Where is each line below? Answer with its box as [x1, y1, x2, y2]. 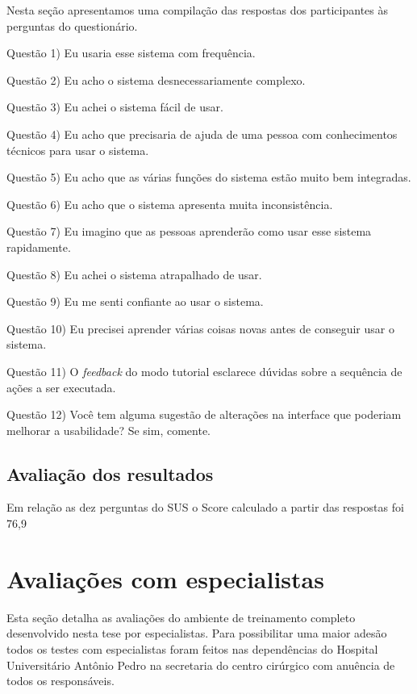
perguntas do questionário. [6, 17, 138, 34]
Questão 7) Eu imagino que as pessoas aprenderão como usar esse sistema [6, 223, 372, 240]
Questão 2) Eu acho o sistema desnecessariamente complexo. [6, 71, 306, 88]
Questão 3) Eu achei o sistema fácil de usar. [6, 98, 223, 115]
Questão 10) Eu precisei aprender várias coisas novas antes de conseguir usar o [6, 320, 394, 337]
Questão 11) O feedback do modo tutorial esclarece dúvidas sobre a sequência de [6, 362, 402, 379]
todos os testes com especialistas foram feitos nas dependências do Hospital [6, 640, 378, 657]
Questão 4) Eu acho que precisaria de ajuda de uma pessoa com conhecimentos [6, 125, 398, 142]
